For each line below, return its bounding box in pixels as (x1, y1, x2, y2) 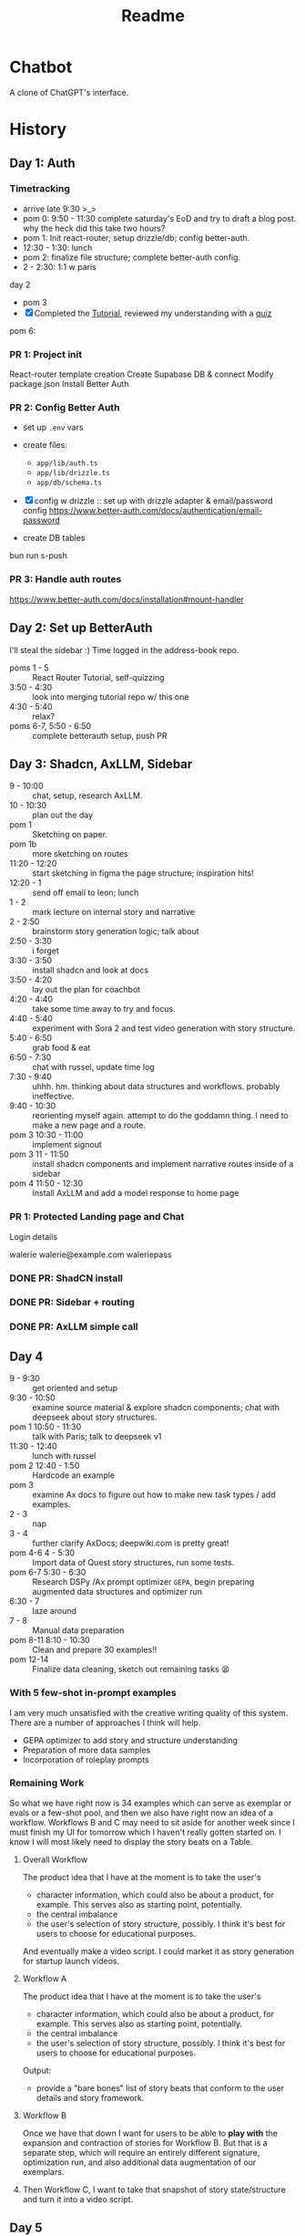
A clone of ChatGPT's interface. (9, 87, 129, 98)
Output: (22, 2064, 52, 2075)
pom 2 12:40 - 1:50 (9, 1461, 80, 1472)
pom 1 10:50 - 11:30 (9, 1421, 82, 1432)
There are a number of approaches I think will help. (9, 1717, 201, 1728)
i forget (32, 945, 59, 956)
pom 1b (9, 838, 37, 849)
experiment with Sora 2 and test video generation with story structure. (32, 1023, 296, 1034)
